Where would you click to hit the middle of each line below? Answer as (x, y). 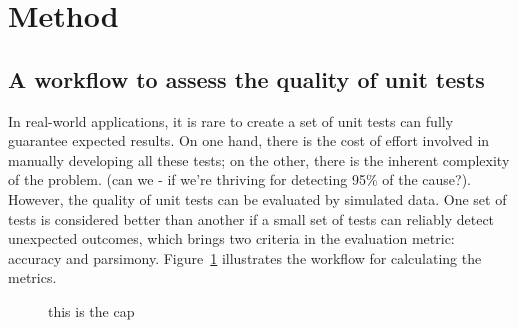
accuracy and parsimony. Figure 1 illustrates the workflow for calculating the (245, 257)
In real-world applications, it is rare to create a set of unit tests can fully (231, 120)
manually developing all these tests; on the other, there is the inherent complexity (259, 159)
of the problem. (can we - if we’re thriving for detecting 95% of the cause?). (239, 179)
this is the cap (91, 310)
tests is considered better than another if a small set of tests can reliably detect (251, 218)
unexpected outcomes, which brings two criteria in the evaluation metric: (231, 238)
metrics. (32, 277)
